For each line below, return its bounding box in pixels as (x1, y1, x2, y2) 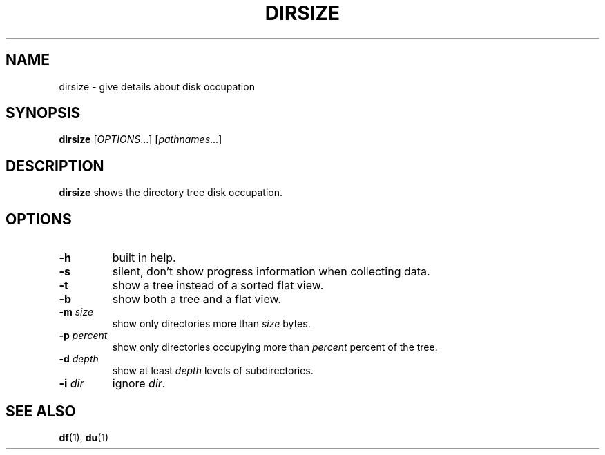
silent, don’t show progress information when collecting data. (112, 264, 430, 279)
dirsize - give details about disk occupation (59, 80, 255, 93)
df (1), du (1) (59, 431, 109, 443)
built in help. (112, 251, 176, 265)
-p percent (59, 329, 108, 342)
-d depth (59, 353, 99, 365)
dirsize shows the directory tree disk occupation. (59, 186, 282, 199)
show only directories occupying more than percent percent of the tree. (112, 341, 438, 354)
